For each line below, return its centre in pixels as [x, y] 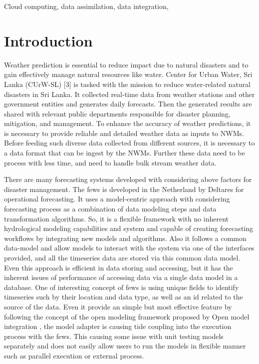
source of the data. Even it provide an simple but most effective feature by [118, 306]
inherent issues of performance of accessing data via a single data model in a [121, 277]
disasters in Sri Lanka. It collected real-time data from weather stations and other [129, 94]
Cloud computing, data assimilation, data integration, [86, 6]
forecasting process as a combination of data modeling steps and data [110, 209]
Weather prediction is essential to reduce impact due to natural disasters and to [126, 64]
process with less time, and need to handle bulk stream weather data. [110, 162]
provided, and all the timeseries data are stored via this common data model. [122, 257]
